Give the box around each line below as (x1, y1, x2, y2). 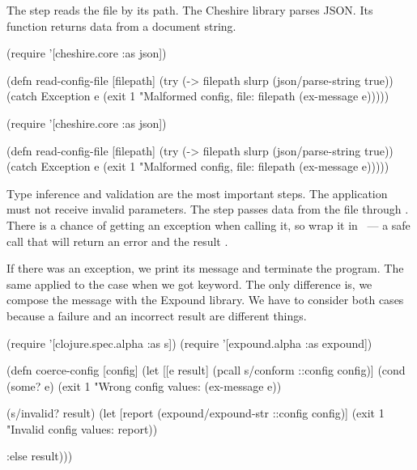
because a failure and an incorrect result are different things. (6, 307, 307, 324)
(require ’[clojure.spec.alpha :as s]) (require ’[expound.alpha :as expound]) (6, 334, 372, 351)
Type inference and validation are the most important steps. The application (6, 184, 388, 201)
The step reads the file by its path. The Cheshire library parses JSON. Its (6, 2, 373, 18)
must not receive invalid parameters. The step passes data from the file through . (6, 201, 409, 218)
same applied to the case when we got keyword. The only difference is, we (6, 275, 372, 292)
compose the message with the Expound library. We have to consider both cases (6, 291, 404, 308)
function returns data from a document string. (6, 17, 236, 34)
